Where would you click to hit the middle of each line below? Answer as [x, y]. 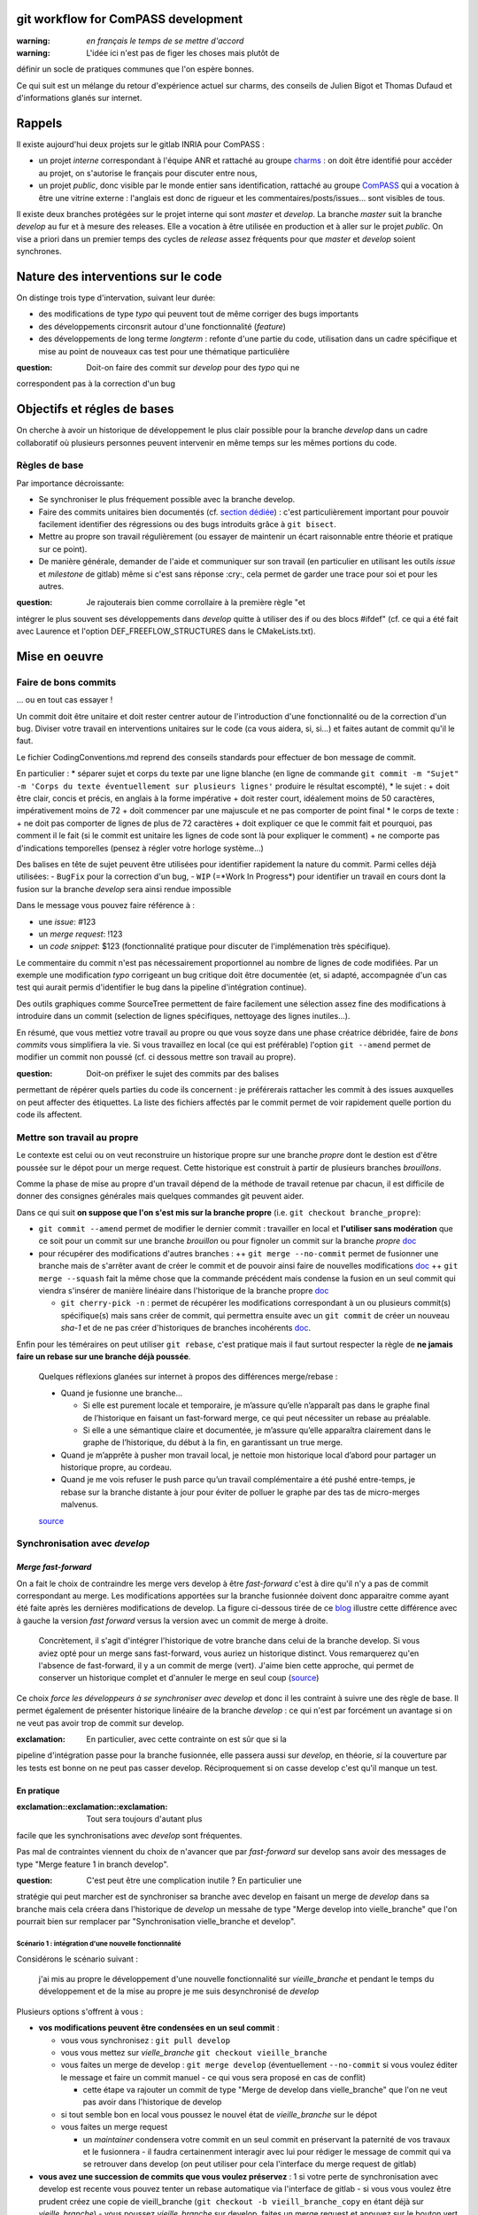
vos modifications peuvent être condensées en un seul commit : [159, 2028]
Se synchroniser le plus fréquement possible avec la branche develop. [167, 500]
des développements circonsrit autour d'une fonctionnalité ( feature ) [162, 326]
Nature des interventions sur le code [119, 276]
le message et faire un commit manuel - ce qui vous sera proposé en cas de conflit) [213, 2077]
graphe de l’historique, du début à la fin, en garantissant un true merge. [213, 1442]
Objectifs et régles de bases [95, 409]
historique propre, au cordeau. [116, 1467]
